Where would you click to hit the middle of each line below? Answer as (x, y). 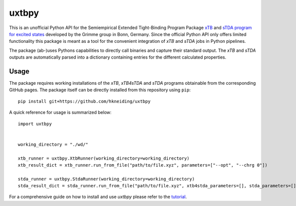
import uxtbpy (35, 124)
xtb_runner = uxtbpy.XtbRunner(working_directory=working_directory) (104, 158)
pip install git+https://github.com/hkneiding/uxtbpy (84, 101)
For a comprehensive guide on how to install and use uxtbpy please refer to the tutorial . (98, 197)
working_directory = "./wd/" (53, 144)
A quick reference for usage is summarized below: (60, 112)
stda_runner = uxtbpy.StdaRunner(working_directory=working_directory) (106, 179)
